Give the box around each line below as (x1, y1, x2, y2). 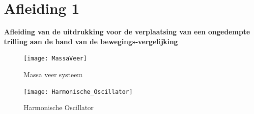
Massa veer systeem (24, 69, 83, 79)
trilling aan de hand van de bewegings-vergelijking (4, 36, 178, 46)
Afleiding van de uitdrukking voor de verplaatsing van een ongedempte (4, 27, 250, 37)
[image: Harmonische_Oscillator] (24, 88, 133, 95)
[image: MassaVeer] (24, 55, 87, 62)
